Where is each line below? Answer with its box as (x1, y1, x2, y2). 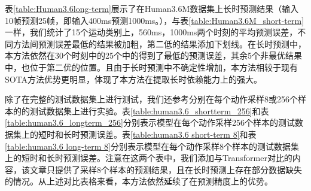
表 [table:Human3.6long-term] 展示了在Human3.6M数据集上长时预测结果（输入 (5, 2, 299, 14)
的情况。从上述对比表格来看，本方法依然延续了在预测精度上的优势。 (5, 175, 273, 187)
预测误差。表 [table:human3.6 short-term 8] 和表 (80, 128, 257, 140)
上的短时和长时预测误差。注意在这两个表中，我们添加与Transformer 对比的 (5, 151, 292, 164)
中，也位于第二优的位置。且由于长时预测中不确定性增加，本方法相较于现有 (5, 60, 298, 73)
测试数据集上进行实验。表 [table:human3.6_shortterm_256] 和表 (29, 104, 269, 117)
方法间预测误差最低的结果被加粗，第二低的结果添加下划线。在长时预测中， (13, 37, 306, 50)
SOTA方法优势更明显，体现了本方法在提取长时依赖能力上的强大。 (5, 72, 263, 85)
